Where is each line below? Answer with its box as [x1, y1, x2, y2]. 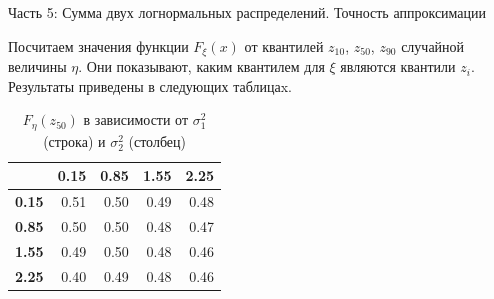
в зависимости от [83, 109, 189, 130]
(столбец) [128, 130, 186, 151]
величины [8, 56, 67, 77]
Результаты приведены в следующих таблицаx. [8, 75, 292, 96]
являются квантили [340, 56, 456, 77]
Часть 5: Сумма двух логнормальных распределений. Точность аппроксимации [8, 2, 487, 22]
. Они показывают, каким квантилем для [78, 56, 325, 77]
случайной [401, 35, 465, 56]
